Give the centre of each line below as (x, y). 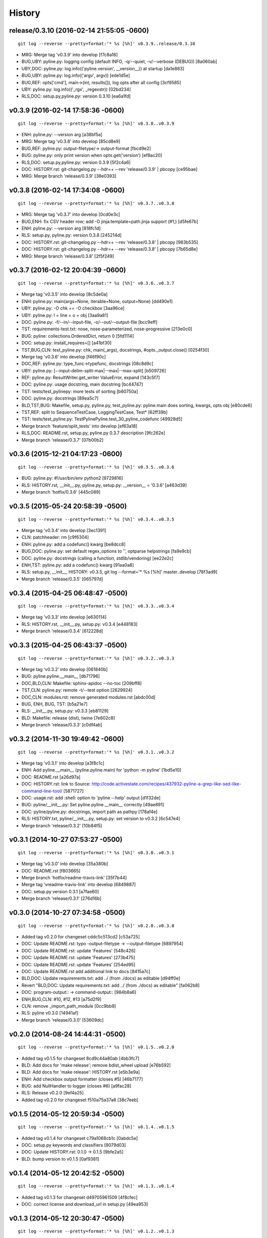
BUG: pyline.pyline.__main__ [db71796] (61, 676)
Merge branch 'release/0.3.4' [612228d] (62, 631)
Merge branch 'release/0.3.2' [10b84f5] (62, 825)
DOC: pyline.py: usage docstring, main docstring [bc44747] (82, 384)
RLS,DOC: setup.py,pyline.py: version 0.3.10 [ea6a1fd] (76, 96)
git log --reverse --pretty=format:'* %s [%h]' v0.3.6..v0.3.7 (96, 283)
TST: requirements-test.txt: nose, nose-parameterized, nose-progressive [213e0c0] (107, 329)
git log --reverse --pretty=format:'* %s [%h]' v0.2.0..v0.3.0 (96, 926)
